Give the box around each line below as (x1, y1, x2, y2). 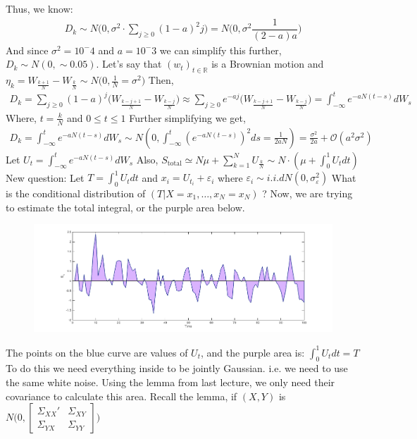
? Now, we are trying (262, 185, 353, 200)
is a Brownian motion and (211, 56, 324, 71)
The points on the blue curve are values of (6, 345, 188, 359)
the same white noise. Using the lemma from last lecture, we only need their (6, 374, 335, 389)
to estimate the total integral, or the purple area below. (6, 199, 245, 214)
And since (6, 42, 49, 57)
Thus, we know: (6, 1, 73, 16)
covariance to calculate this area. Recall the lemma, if (6, 388, 237, 403)
